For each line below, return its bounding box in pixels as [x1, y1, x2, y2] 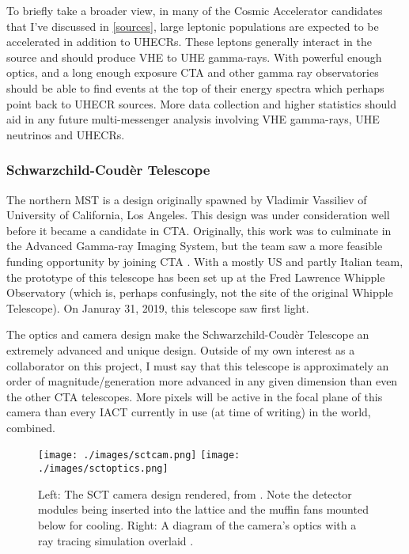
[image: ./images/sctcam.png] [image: [38, 450, 240, 461]
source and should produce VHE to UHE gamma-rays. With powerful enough [6, 48, 382, 65]
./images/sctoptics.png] [38, 463, 169, 475]
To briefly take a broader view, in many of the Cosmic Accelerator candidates [6, 2, 383, 18]
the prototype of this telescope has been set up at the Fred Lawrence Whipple [6, 268, 385, 285]
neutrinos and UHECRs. [6, 126, 125, 142]
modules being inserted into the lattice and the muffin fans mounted [38, 501, 369, 518]
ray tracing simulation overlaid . [38, 532, 194, 548]
